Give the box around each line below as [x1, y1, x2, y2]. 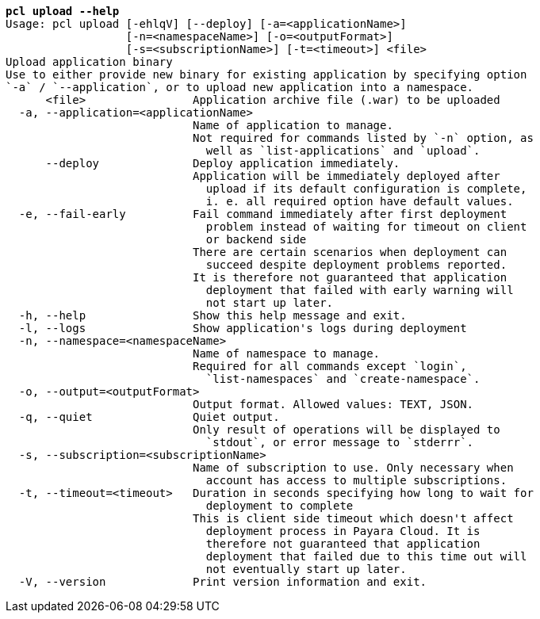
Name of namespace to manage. [193, 347, 381, 360]
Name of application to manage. [193, 119, 393, 132]
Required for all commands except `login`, [193, 360, 467, 373]
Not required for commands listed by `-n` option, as [193, 132, 534, 144]
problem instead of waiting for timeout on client [205, 220, 527, 233]
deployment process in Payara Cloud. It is [205, 525, 481, 537]
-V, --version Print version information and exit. [18, 575, 427, 588]
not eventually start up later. [205, 563, 407, 575]
